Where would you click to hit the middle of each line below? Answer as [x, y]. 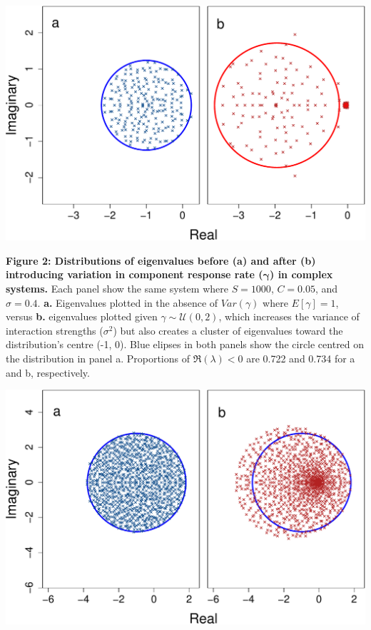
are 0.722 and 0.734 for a [301, 359]
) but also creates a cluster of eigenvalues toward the [228, 330]
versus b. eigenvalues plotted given [82, 316]
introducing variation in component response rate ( [134, 274]
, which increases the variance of [289, 316]
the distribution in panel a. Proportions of [98, 359]
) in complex [301, 274]
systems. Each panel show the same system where [117, 289]
